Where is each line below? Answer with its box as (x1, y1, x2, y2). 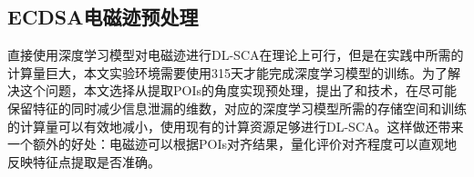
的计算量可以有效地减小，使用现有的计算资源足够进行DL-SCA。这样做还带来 (7, 116, 464, 135)
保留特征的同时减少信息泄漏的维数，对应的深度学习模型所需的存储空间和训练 (7, 98, 467, 117)
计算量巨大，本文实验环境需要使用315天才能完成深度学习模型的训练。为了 (7, 63, 448, 82)
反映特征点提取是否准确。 (7, 152, 160, 171)
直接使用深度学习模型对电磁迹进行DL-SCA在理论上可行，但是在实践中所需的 (7, 45, 464, 64)
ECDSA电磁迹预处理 (7, 3, 199, 31)
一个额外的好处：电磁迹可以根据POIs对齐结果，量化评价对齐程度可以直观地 (7, 134, 457, 153)
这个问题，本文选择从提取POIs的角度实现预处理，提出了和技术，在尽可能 (19, 81, 457, 100)
